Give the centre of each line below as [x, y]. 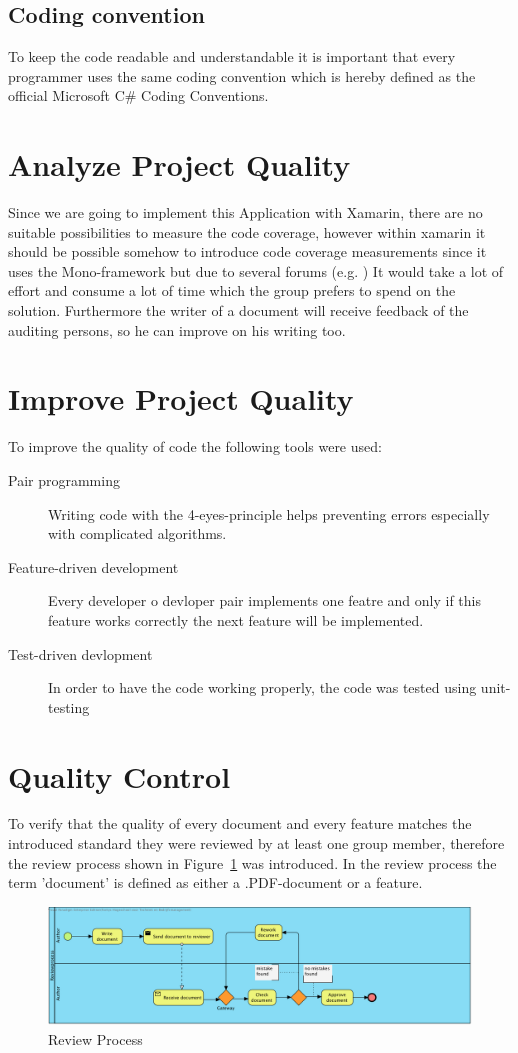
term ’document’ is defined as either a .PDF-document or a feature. [215, 882]
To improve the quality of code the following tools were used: [195, 446]
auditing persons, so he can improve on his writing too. [177, 329]
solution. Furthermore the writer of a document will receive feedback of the [238, 310]
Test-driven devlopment [80, 653]
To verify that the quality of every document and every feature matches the [240, 823]
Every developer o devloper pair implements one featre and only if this [265, 600]
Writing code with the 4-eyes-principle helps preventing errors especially [269, 513]
